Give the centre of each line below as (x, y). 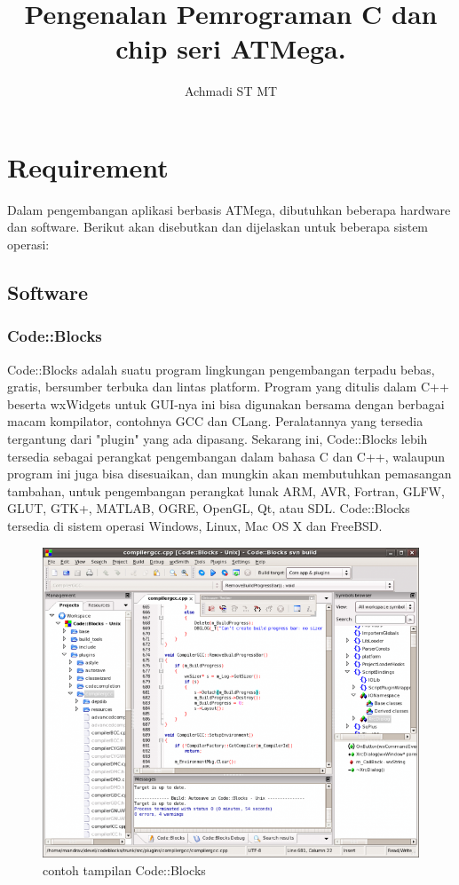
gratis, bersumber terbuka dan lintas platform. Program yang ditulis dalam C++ (228, 387)
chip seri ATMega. (231, 48)
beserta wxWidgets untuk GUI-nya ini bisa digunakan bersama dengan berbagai (226, 403)
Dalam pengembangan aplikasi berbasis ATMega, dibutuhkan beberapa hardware (229, 209)
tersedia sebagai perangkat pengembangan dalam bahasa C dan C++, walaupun (226, 456)
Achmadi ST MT (231, 91)
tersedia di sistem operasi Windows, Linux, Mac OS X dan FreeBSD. (195, 525)
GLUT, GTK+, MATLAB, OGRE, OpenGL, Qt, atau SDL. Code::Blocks (209, 508)
